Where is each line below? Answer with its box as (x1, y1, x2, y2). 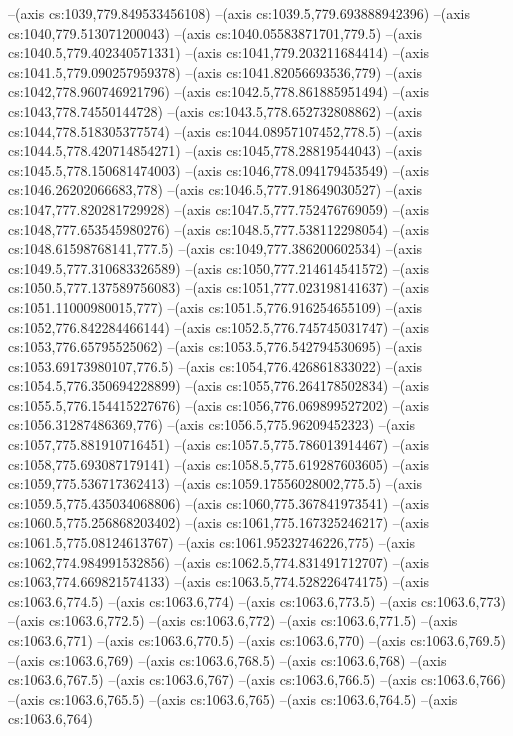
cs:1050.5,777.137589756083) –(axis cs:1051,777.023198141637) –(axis (8, 277, 430, 298)
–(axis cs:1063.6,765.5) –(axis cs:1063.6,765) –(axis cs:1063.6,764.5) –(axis (8, 688, 458, 709)
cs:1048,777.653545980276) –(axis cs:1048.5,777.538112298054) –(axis (8, 218, 430, 239)
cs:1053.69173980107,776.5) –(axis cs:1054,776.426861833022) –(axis (8, 355, 423, 376)
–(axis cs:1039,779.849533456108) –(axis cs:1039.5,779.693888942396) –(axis (8, 3, 470, 23)
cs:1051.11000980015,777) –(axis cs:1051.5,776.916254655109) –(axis (8, 296, 423, 317)
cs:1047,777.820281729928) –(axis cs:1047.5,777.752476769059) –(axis (8, 198, 430, 219)
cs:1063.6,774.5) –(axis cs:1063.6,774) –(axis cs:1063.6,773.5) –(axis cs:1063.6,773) (8, 590, 506, 611)
